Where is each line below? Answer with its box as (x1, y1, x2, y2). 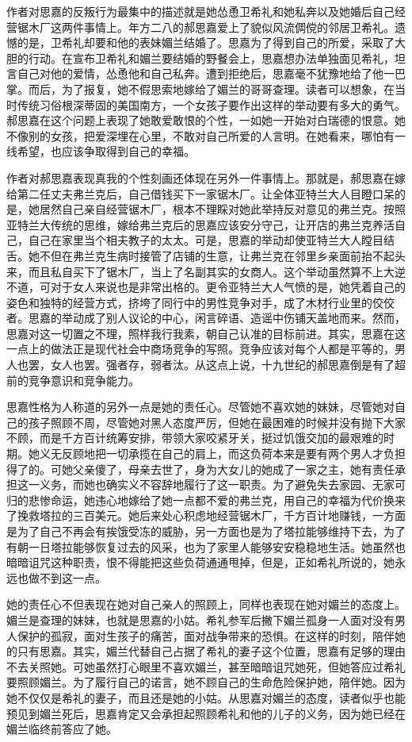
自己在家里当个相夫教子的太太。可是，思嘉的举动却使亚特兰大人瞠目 (28, 232, 383, 248)
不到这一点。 (39, 569, 106, 586)
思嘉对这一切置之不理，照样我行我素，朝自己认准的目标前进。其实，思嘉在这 (6, 325, 406, 341)
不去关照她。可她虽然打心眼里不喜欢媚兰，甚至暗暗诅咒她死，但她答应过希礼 (6, 658, 406, 675)
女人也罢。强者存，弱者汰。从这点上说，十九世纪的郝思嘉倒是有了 (50, 356, 395, 373)
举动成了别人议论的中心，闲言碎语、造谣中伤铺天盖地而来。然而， (61, 309, 406, 326)
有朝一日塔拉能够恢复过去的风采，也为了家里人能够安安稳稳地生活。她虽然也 (6, 538, 406, 555)
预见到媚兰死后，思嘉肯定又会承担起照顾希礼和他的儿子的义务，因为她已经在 (6, 705, 406, 721)
